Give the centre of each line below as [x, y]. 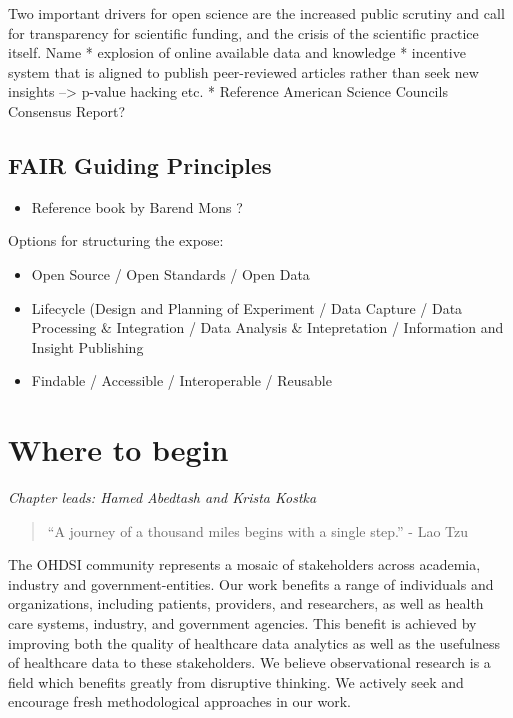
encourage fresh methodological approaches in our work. [179, 701]
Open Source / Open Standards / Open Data [170, 273]
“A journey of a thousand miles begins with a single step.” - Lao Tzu [258, 530]
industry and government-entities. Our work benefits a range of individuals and [251, 583]
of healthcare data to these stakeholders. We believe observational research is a [249, 662]
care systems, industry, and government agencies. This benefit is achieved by [242, 623]
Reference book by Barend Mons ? [137, 206]
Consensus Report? [67, 110]
